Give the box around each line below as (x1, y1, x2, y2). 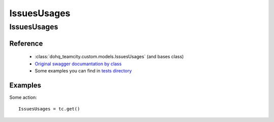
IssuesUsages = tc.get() (18, 106, 80, 112)
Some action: (9, 94, 38, 100)
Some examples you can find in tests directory (35, 68, 132, 73)
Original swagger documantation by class (35, 61, 122, 67)
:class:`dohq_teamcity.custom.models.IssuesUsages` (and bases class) (35, 54, 184, 60)
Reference (9, 39, 43, 48)
